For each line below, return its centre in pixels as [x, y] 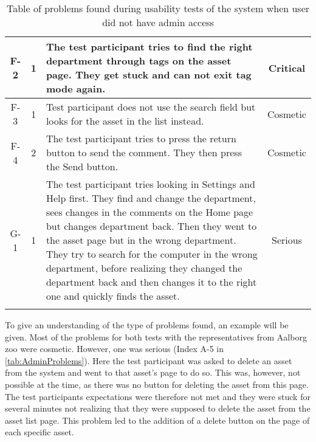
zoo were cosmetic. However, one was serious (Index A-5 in [115, 349]
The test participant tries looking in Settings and [150, 184]
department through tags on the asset [139, 60]
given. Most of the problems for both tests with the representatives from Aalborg [156, 337]
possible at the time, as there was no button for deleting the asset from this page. [157, 384]
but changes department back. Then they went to [151, 226]
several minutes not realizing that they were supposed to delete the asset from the [158, 408]
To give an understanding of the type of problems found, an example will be [147, 325]
